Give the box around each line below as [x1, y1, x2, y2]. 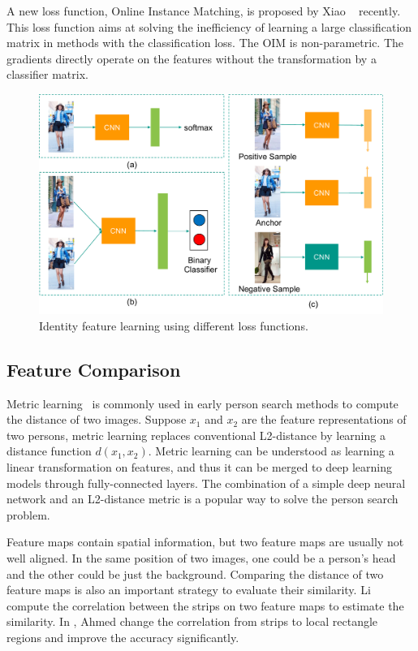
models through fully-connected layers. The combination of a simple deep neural [6, 474, 406, 491]
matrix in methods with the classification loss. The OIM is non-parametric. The [6, 34, 404, 51]
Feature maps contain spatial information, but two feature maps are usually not [6, 533, 404, 550]
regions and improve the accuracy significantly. [6, 628, 239, 645]
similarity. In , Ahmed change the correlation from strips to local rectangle [6, 613, 378, 630]
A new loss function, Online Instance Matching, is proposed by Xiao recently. [6, 2, 401, 19]
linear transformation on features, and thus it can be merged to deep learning [6, 458, 392, 475]
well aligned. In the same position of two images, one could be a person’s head [6, 549, 396, 566]
